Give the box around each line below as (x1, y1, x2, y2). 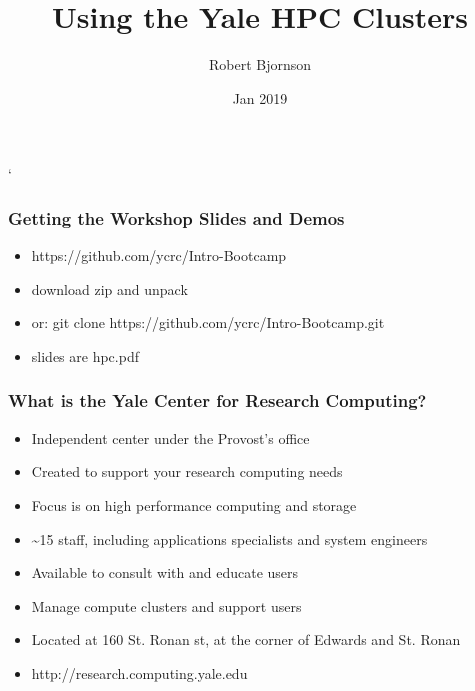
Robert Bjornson (208, 54, 312, 75)
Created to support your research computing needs (31, 461, 343, 482)
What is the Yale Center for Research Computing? (8, 388, 427, 413)
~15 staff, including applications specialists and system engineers (31, 528, 428, 549)
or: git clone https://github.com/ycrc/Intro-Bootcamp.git (31, 312, 385, 333)
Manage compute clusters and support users (31, 595, 302, 616)
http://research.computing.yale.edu (31, 662, 248, 683)
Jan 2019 (232, 87, 288, 108)
